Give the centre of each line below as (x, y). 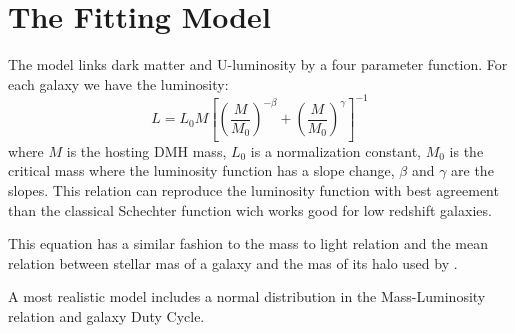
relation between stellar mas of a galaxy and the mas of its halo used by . (233, 262)
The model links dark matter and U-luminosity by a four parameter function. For (258, 64)
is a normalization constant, (335, 150)
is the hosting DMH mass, (146, 150)
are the (472, 170)
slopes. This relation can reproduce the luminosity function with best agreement (253, 190)
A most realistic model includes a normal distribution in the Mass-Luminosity (247, 296)
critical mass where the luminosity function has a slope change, (201, 170)
